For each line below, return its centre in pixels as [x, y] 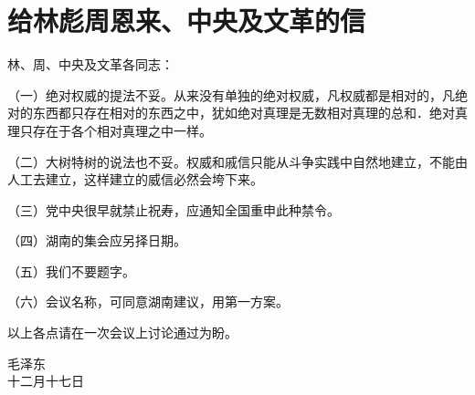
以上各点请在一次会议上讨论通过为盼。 [122, 333]
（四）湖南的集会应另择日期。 [97, 240]
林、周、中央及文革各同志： [90, 64]
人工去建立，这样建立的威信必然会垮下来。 [135, 179]
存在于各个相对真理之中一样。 [122, 130]
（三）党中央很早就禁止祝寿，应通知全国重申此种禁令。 [174, 209]
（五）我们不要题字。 [71, 270]
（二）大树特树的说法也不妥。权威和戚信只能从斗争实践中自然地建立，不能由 [237, 161]
